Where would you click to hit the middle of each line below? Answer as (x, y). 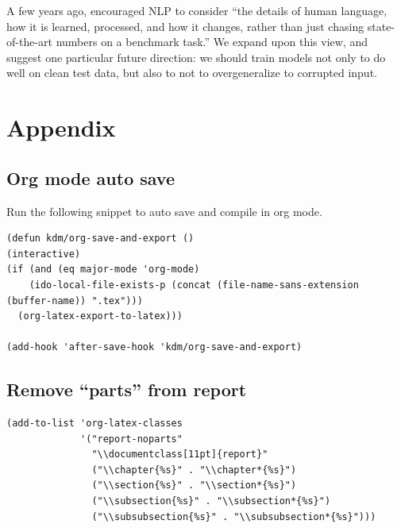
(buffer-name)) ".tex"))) (75, 301)
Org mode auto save (91, 177)
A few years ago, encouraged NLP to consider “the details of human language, (197, 10)
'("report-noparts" (131, 439)
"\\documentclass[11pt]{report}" (180, 455)
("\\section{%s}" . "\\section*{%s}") (194, 486)
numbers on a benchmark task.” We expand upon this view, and (212, 42)
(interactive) (44, 254)
